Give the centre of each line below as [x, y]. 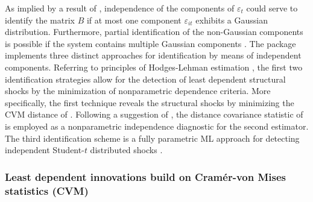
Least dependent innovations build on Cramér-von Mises [146, 176]
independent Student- [45, 150]
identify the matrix [40, 20]
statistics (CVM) [47, 190]
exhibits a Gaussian [232, 20]
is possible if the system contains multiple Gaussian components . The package [150, 43]
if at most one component [134, 20]
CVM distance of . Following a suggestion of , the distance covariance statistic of [154, 114]
